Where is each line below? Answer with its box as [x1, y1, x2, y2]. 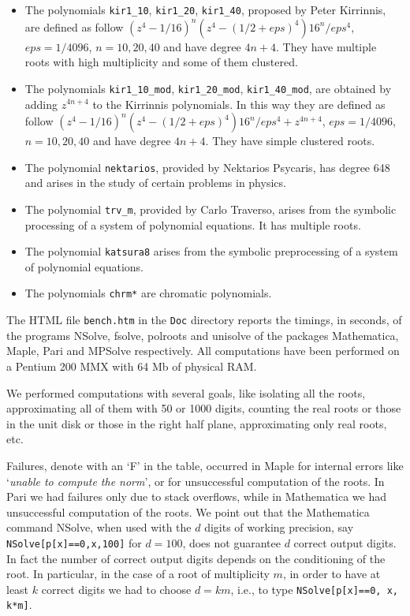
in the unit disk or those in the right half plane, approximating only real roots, [6, 415, 387, 431]
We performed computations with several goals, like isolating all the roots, [6, 384, 366, 401]
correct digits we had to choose [41, 581, 192, 597]
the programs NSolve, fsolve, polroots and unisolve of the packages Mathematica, [6, 327, 399, 343]
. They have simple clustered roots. [205, 133, 375, 149]
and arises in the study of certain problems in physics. [24, 174, 286, 191]
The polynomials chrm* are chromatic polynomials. [24, 285, 272, 301]
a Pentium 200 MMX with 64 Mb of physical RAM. [6, 357, 257, 374]
